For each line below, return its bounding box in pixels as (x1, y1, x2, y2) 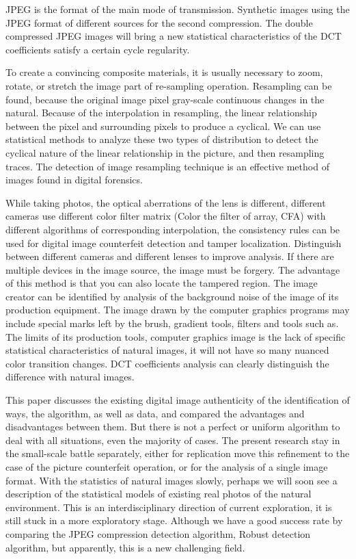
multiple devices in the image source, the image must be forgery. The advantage (5, 262, 340, 276)
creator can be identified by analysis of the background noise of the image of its (5, 289, 339, 303)
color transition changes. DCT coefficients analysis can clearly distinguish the (5, 356, 329, 370)
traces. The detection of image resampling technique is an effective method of (5, 159, 329, 173)
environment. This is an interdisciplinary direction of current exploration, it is (5, 499, 332, 514)
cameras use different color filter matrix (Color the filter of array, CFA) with (5, 209, 326, 223)
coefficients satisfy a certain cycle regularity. (5, 42, 190, 56)
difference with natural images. (5, 369, 135, 384)
